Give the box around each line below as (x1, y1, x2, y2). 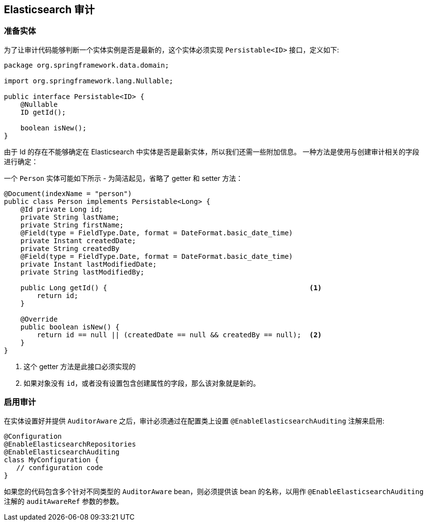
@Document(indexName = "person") (4, 189, 132, 198)
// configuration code (16, 463, 103, 472)
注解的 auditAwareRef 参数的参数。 (4, 497, 123, 505)
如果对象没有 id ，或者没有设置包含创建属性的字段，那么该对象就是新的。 (24, 378, 260, 387)
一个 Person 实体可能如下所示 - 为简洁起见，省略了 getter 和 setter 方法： (4, 174, 243, 182)
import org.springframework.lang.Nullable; (4, 76, 173, 85)
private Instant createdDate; (20, 236, 136, 245)
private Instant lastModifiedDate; (20, 260, 157, 268)
